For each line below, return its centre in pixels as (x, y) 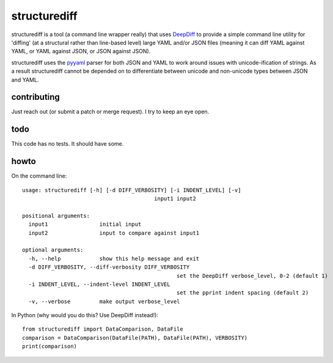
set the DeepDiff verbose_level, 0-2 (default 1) (252, 276)
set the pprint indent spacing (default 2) (243, 293)
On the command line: (39, 176)
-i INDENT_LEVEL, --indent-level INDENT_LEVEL (99, 284)
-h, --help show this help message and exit (114, 258)
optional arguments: (53, 250)
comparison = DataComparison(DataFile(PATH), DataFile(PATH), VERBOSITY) (135, 338)
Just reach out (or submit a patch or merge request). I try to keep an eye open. (110, 112)
